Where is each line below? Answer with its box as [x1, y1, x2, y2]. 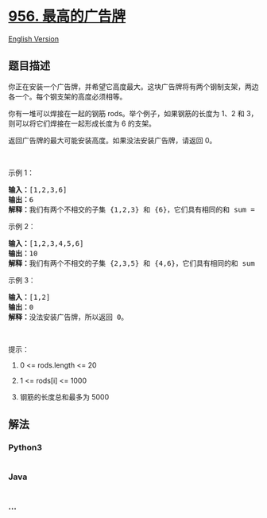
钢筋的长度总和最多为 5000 [19, 391, 110, 402]
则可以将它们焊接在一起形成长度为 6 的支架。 [8, 119, 157, 128]
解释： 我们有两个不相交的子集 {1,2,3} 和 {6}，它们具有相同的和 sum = [8, 204, 256, 214]
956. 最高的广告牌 [8, 7, 126, 25]
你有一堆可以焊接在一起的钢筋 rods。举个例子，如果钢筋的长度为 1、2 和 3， [8, 108, 258, 118]
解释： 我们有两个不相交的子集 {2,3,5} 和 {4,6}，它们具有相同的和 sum [8, 259, 256, 267]
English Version [8, 33, 60, 44]
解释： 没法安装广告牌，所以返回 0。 [8, 312, 129, 321]
